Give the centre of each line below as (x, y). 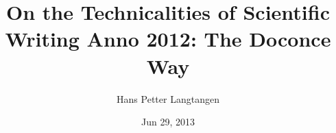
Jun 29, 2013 (168, 122)
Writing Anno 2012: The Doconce (168, 39)
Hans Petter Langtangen (168, 98)
